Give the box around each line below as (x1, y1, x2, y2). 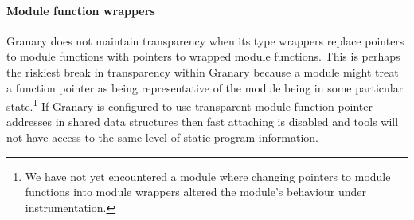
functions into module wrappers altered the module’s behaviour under (25, 183, 367, 200)
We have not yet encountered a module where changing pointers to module (25, 167, 391, 184)
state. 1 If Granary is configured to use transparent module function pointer (6, 96, 373, 114)
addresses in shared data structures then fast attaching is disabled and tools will (6, 113, 399, 130)
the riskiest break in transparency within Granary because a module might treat (6, 63, 399, 80)
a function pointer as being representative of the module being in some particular (6, 79, 404, 96)
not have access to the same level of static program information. (6, 129, 318, 146)
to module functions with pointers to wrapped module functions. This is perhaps (6, 48, 400, 65)
